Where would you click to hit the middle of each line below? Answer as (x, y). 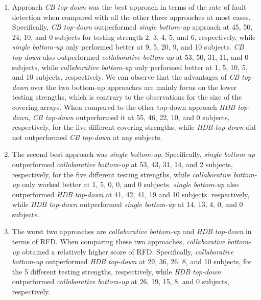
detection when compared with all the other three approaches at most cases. (131, 17)
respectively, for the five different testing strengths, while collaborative (121, 174)
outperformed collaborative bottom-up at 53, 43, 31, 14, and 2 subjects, (122, 164)
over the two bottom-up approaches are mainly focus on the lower (134, 87)
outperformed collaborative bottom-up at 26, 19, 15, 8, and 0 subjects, (121, 281)
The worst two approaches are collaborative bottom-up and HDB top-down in (132, 231)
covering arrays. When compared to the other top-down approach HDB (124, 107)
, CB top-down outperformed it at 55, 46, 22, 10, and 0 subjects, (129, 117)
